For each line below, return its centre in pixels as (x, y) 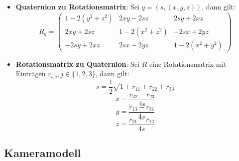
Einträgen (31, 74)
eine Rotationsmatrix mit (188, 64)
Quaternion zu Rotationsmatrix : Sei (78, 6)
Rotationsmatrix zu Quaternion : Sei (78, 64)
